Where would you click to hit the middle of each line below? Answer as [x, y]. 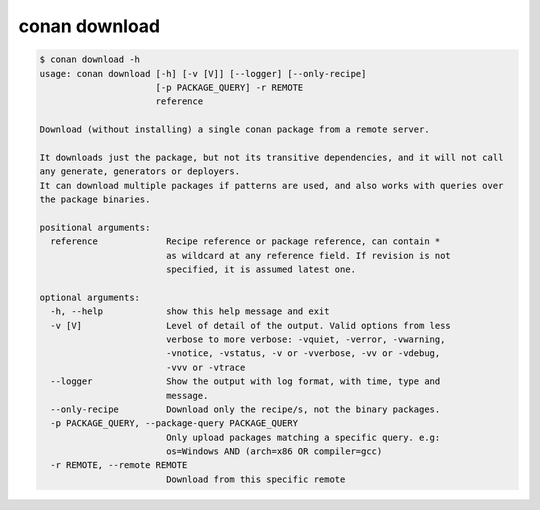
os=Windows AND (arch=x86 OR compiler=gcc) [274, 451]
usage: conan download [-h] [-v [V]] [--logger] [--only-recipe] [203, 73]
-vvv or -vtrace [205, 367]
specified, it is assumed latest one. [261, 269]
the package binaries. [95, 199]
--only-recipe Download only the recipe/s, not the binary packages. [245, 409]
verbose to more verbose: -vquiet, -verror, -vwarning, [305, 339]
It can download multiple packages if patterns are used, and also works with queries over [271, 185]
